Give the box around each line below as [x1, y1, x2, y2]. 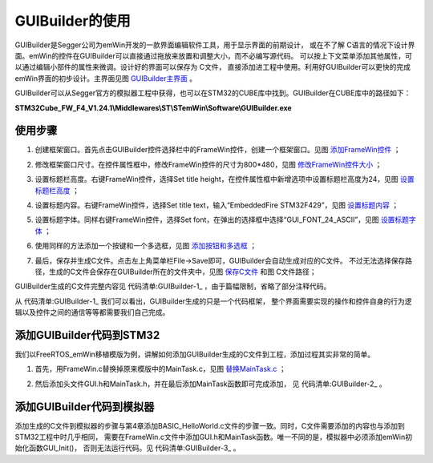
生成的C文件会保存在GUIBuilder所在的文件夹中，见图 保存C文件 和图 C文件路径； [48, 267, 317, 276]
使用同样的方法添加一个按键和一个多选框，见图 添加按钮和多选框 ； [34, 241, 257, 251]
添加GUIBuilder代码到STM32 [14, 328, 160, 342]
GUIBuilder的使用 [14, 12, 132, 30]
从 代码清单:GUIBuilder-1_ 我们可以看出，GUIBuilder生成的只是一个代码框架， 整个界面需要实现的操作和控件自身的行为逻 [14, 296, 412, 306]
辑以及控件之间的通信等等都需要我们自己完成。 [14, 308, 170, 317]
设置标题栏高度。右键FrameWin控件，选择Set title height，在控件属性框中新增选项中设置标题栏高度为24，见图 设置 [34, 175, 415, 184]
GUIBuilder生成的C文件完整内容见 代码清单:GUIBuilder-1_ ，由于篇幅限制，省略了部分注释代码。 [14, 281, 331, 292]
